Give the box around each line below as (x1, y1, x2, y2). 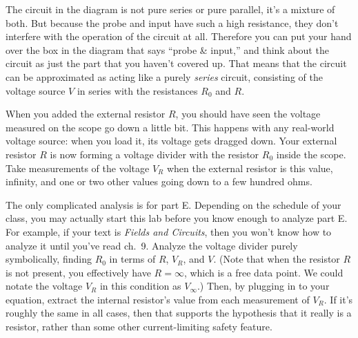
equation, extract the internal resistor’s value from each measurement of (6, 292, 310, 306)
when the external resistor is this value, (166, 160, 333, 175)
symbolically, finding (6, 252, 92, 266)
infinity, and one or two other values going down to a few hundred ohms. (6, 174, 312, 189)
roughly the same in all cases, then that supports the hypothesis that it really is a (6, 306, 352, 320)
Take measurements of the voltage (6, 160, 150, 175)
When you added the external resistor (6, 106, 166, 121)
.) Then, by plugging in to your (197, 279, 330, 293)
